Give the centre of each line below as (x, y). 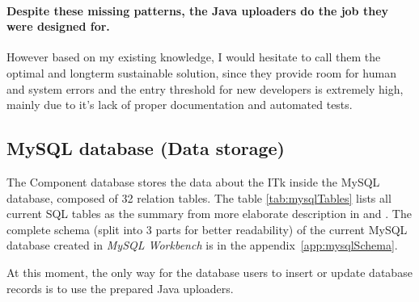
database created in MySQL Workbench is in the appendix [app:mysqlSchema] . (202, 245)
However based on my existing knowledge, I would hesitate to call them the (194, 57)
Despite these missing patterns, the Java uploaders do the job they (198, 10)
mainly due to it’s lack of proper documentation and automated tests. (180, 105)
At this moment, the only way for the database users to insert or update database (209, 272)
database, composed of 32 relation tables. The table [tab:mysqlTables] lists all (199, 197)
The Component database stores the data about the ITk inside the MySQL (193, 181)
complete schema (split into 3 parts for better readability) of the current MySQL (207, 229)
